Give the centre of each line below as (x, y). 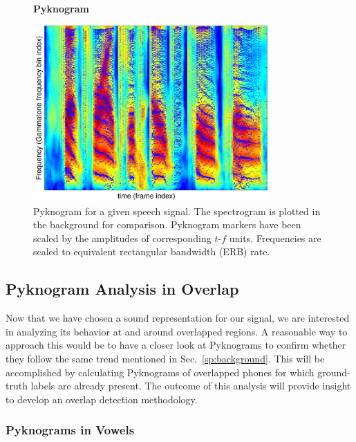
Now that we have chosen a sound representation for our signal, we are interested (178, 318)
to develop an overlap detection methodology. (102, 399)
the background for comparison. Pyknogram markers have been (167, 224)
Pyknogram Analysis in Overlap (122, 289)
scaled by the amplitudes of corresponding (122, 238)
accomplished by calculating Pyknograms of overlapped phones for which (160, 372)
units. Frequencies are (275, 238)
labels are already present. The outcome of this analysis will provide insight (191, 386)
